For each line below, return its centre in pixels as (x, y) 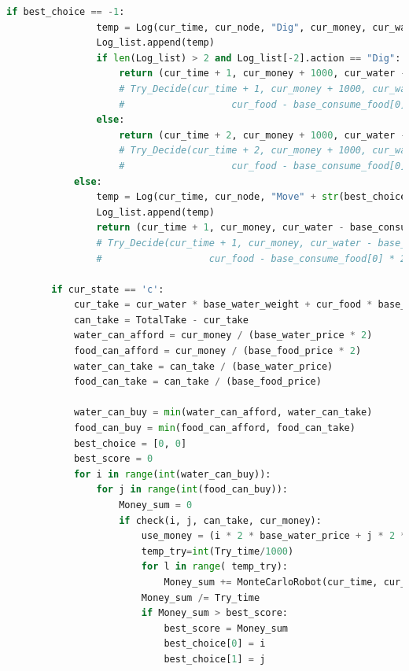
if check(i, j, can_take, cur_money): (220, 520)
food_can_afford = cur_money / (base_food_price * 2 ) (217, 351)
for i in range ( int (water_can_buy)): (172, 474)
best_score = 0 (113, 459)
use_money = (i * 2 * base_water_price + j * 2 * (274, 536)
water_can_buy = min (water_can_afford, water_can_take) (223, 413)
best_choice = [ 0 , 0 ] (130, 443)
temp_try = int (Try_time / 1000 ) (217, 551)
